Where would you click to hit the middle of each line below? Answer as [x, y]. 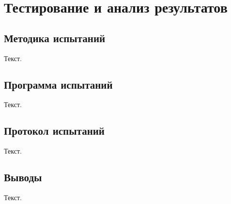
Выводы [23, 177]
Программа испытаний [58, 84]
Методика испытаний [55, 38]
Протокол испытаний [54, 131]
